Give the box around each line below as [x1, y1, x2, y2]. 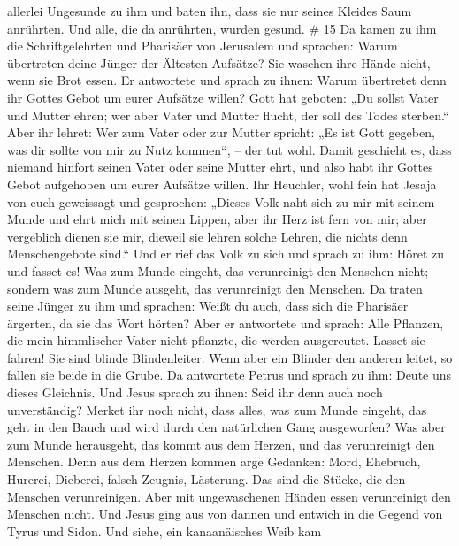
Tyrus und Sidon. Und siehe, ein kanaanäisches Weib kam [7, 521, 322, 540]
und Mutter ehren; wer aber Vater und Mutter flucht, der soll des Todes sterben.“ [7, 105, 449, 124]
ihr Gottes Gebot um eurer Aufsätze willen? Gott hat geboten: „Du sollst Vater [7, 88, 439, 106]
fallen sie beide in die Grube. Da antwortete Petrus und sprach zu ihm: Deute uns [7, 365, 452, 384]
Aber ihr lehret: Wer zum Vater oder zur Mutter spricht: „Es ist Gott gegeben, [7, 123, 435, 142]
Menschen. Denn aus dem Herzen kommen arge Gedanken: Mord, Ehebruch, [7, 452, 421, 471]
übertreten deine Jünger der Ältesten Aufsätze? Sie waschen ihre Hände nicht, [7, 53, 431, 72]
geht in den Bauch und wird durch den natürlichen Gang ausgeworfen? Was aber [7, 418, 446, 436]
